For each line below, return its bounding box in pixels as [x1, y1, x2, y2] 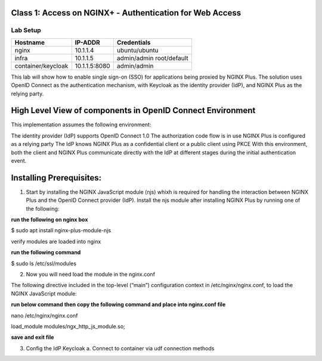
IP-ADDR [75, 38, 101, 46]
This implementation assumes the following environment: [11, 121, 151, 128]
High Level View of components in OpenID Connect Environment [11, 105, 256, 116]
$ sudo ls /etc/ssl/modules [11, 260, 77, 267]
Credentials [116, 38, 151, 46]
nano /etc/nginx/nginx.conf [11, 312, 78, 319]
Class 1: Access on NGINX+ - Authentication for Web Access [11, 8, 241, 18]
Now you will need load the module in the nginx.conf [26, 271, 155, 278]
